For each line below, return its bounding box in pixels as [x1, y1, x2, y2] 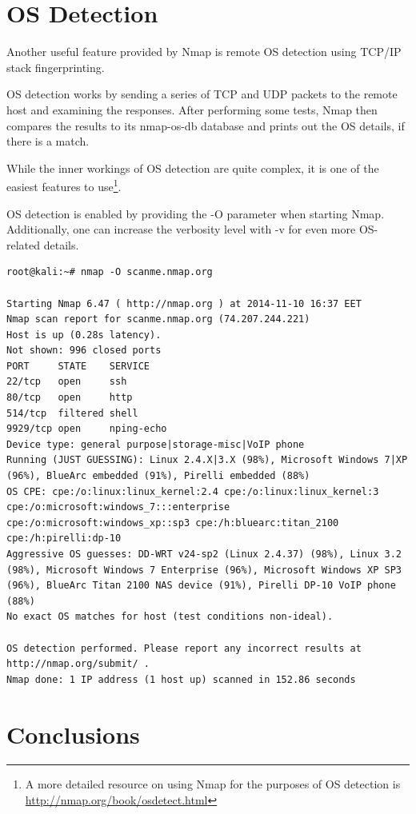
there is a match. [6, 133, 90, 150]
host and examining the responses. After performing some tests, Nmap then [6, 101, 378, 118]
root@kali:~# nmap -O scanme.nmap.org [6, 266, 213, 278]
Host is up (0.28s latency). [6, 329, 162, 341]
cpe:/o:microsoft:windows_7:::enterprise [6, 501, 230, 513]
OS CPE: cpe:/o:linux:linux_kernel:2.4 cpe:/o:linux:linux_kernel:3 [6, 485, 379, 497]
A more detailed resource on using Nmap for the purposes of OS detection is [25, 776, 401, 792]
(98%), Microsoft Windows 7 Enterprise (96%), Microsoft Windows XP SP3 [6, 564, 402, 576]
